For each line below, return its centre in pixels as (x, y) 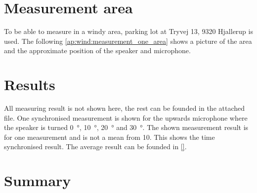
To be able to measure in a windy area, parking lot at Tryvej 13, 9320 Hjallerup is (128, 31)
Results (30, 84)
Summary (38, 180)
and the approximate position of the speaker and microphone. (97, 50)
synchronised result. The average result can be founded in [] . (95, 146)
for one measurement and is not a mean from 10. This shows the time (109, 137)
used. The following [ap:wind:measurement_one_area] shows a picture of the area (128, 41)
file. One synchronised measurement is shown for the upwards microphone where (126, 117)
